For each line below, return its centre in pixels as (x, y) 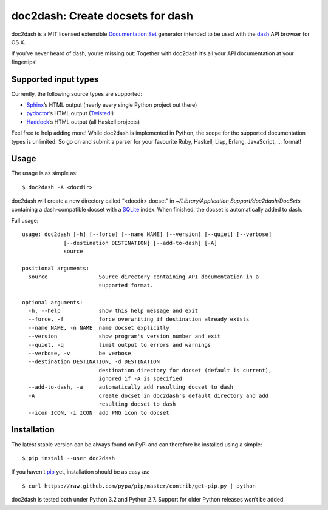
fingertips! (24, 62)
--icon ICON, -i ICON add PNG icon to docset (99, 413)
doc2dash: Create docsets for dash (102, 16)
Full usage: (25, 221)
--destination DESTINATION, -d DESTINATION (94, 362)
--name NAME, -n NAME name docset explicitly (99, 328)
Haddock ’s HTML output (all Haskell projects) (83, 122)
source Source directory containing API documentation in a (144, 277)
